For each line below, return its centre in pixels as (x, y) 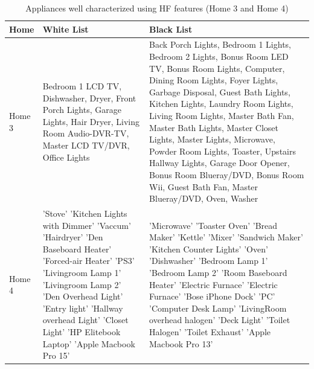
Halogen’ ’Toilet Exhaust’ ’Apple (210, 331)
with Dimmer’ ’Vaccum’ (87, 225)
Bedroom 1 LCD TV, (82, 86)
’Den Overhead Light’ (83, 296)
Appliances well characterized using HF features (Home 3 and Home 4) (157, 8)
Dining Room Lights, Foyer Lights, (214, 80)
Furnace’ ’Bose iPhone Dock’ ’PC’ (212, 296)
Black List (171, 29)
